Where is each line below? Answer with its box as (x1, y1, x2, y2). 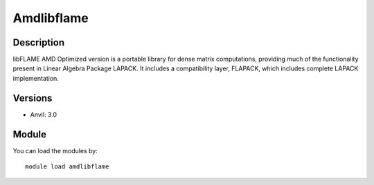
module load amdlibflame (25, 163, 109, 171)
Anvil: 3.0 (30, 110, 57, 119)
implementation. (12, 74, 59, 82)
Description (12, 37, 65, 48)
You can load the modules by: (12, 146, 98, 155)
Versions (12, 92, 53, 104)
